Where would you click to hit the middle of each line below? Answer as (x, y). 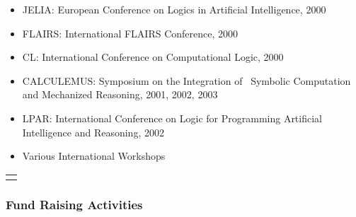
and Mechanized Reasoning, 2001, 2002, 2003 (120, 94)
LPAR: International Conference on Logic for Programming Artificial (172, 118)
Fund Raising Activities (74, 204)
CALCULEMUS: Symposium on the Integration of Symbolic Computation (186, 80)
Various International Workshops (94, 156)
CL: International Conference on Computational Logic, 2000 (153, 57)
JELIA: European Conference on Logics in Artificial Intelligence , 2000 (174, 9)
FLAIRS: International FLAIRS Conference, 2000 (130, 33)
